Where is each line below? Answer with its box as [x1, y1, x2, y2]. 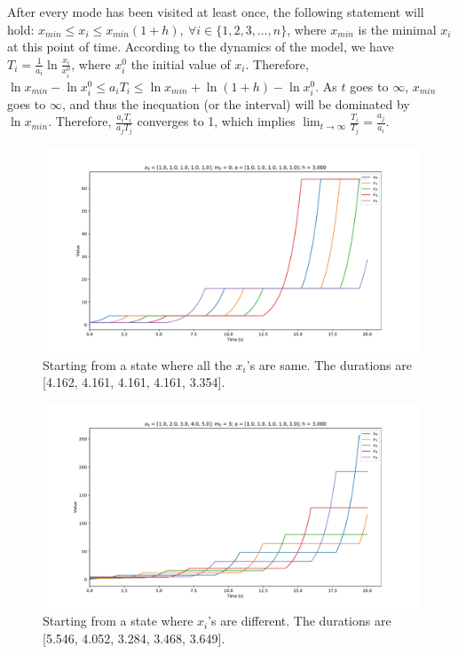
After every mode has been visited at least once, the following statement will [7, 3, 424, 20]
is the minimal [358, 20, 437, 38]
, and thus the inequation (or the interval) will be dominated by [61, 94, 410, 113]
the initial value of [130, 54, 231, 73]
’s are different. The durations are [208, 611, 391, 630]
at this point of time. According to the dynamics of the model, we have [7, 37, 394, 56]
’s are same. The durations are [246, 355, 412, 374]
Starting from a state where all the [43, 355, 232, 374]
